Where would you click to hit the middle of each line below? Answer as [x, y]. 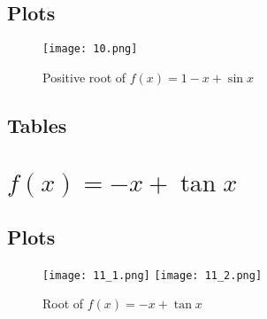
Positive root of [84, 77]
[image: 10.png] [90, 49]
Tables [37, 124]
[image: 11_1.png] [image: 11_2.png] [153, 275]
